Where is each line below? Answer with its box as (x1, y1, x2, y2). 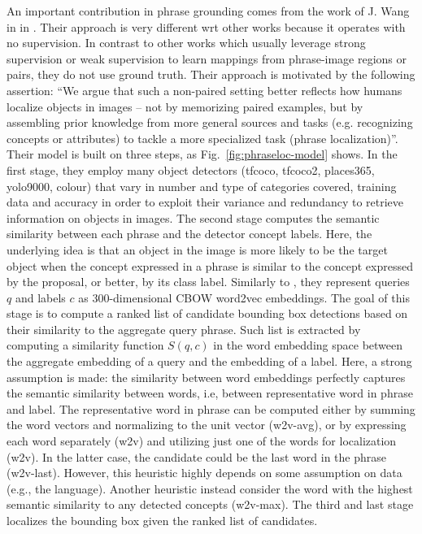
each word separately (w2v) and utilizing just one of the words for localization (7, 432, 397, 449)
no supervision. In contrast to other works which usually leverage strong (7, 34, 366, 51)
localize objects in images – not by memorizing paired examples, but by (7, 98, 363, 115)
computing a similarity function (7, 336, 164, 354)
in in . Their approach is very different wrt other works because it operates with (7, 18, 406, 35)
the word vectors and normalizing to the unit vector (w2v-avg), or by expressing (7, 416, 407, 433)
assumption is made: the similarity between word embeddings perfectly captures (7, 368, 406, 385)
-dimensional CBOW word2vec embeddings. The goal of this (109, 289, 410, 306)
